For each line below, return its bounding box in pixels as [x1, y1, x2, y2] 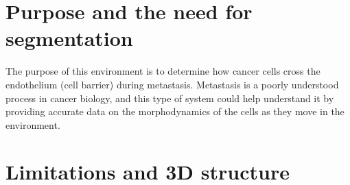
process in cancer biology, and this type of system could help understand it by [5, 90, 334, 105]
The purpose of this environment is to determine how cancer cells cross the [5, 64, 320, 78]
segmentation [5, 24, 133, 52]
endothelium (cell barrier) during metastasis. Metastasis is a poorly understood [5, 77, 339, 91]
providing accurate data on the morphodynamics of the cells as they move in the [5, 104, 345, 119]
